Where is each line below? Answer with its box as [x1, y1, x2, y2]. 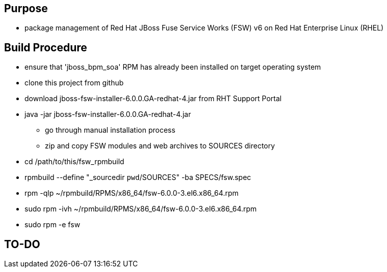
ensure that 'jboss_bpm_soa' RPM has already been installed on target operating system [24, 63, 321, 72]
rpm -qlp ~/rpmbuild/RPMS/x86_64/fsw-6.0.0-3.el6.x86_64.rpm [24, 189, 239, 198]
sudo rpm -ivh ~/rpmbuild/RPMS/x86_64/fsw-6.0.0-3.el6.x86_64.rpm [24, 204, 257, 214]
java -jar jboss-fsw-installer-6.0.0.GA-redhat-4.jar [24, 110, 191, 119]
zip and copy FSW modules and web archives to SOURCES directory [45, 141, 275, 150]
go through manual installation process [45, 126, 175, 135]
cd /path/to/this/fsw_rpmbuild [24, 157, 124, 166]
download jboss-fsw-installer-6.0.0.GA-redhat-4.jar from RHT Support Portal [24, 94, 282, 103]
